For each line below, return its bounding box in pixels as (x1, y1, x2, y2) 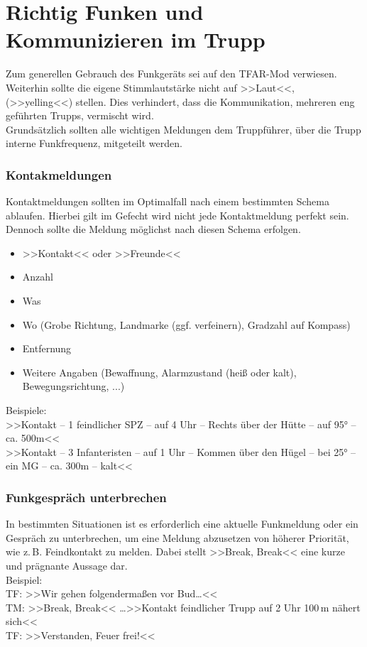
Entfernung (22, 341, 72, 356)
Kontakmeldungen (6, 165, 112, 183)
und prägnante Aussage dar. (6, 558, 128, 572)
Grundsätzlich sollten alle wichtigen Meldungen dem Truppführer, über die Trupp (6, 121, 361, 136)
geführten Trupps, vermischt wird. (6, 108, 154, 123)
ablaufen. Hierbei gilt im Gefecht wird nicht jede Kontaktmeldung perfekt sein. (6, 207, 349, 222)
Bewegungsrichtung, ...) (22, 379, 125, 393)
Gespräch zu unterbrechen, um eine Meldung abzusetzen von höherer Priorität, (6, 530, 349, 545)
